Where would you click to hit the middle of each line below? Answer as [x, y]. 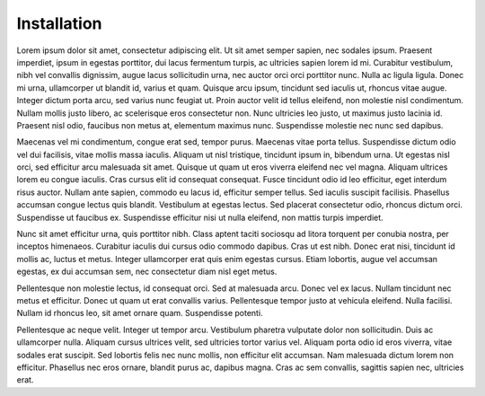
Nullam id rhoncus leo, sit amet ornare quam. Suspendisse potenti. [140, 313]
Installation [59, 23]
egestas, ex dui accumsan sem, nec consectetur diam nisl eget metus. [147, 272]
